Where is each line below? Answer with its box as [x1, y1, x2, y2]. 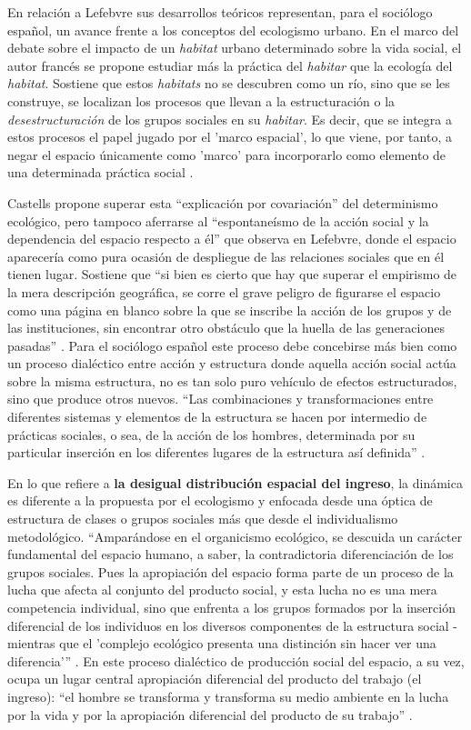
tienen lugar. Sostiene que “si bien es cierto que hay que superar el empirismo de [7, 265, 457, 284]
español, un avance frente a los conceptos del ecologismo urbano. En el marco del [7, 20, 459, 39]
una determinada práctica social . [7, 163, 194, 182]
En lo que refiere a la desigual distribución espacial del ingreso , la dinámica [7, 473, 463, 492]
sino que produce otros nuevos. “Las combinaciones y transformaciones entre [7, 389, 434, 408]
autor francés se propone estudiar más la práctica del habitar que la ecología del [7, 55, 453, 75]
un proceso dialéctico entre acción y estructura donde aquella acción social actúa [7, 354, 456, 373]
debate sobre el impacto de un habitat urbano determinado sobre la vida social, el [7, 38, 462, 57]
